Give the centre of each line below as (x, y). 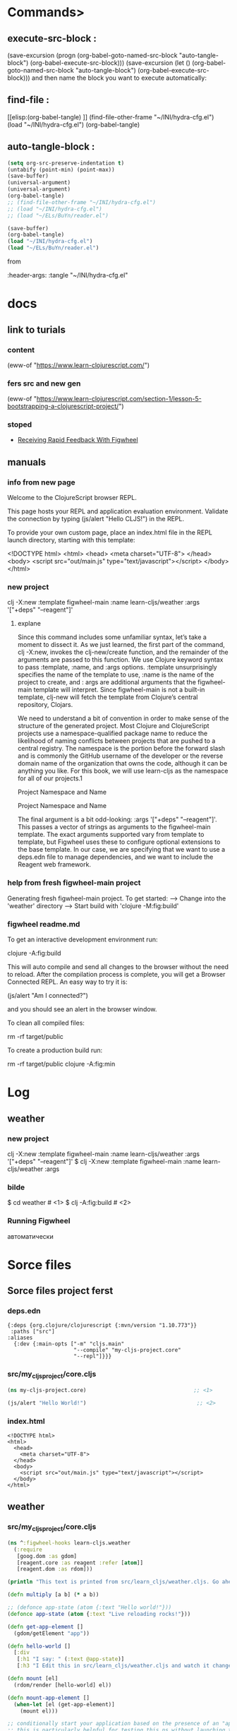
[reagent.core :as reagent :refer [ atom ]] (80, 1563)
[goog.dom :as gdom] (47, 1556)
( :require (28, 1549)
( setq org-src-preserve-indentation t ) (66, 163)
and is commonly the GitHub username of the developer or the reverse (120, 756)
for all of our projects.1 (50, 778)
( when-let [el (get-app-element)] (64, 1704)
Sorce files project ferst (60, 1291)
